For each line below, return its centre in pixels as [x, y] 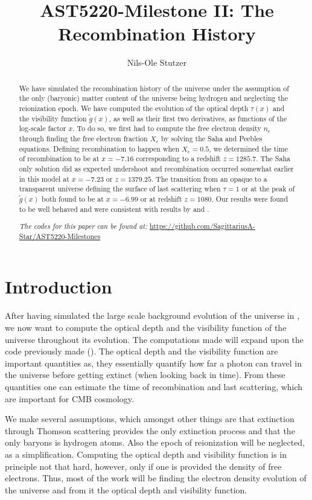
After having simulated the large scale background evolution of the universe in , [152, 316]
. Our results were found [250, 198]
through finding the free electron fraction [83, 138]
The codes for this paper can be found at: [83, 226]
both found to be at [73, 198]
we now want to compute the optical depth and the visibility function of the [146, 327]
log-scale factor [43, 128]
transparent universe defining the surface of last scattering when [120, 189]
